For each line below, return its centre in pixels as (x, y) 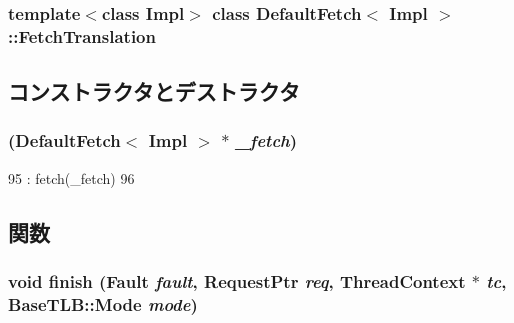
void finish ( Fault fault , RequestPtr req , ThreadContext (237, 281)
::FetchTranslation (82, 35)
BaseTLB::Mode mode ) (103, 303)
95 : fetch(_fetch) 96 (71, 177)
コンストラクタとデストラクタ (154, 91)
